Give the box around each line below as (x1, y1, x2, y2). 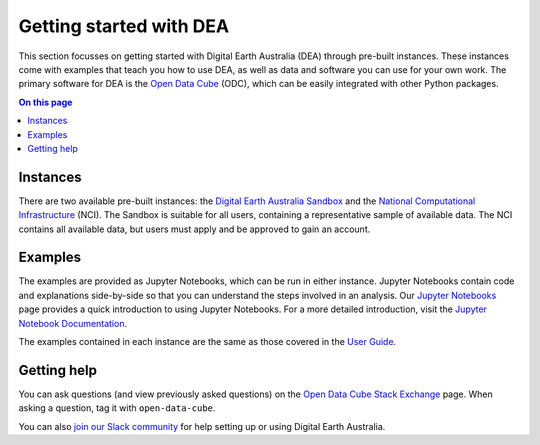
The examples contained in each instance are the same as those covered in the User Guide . (18, 336, 397, 348)
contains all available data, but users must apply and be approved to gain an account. (18, 223, 371, 235)
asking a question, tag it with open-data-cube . (18, 402, 216, 414)
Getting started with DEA (18, 15, 230, 37)
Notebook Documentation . (18, 317, 128, 329)
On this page (18, 96, 73, 108)
